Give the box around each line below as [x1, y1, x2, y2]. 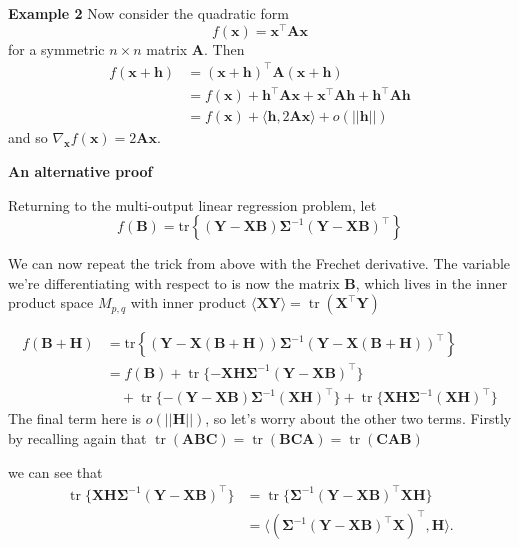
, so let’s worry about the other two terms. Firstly [205, 408, 512, 429]
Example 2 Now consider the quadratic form [8, 3, 289, 23]
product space [8, 292, 94, 313]
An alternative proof [8, 160, 153, 181]
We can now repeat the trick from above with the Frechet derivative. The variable [8, 253, 511, 274]
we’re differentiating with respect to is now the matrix [8, 272, 340, 293]
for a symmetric [8, 38, 105, 59]
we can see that [8, 461, 103, 482]
